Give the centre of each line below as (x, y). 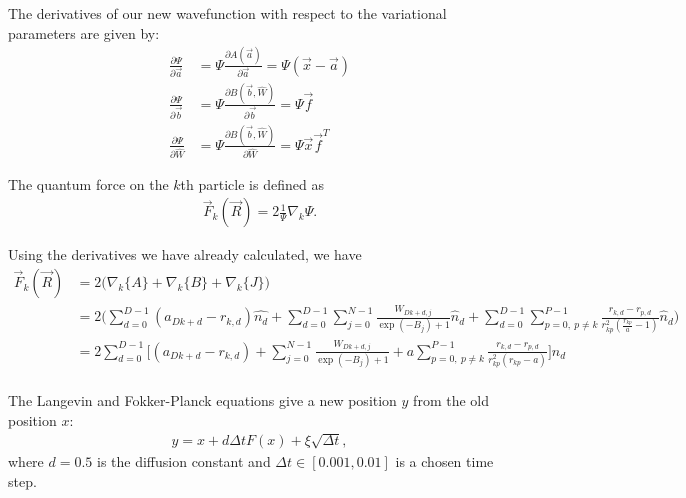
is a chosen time (444, 461)
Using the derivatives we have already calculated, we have (185, 254)
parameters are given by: (84, 32)
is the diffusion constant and (183, 461)
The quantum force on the (88, 183)
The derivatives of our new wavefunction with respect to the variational (227, 13)
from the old (451, 400)
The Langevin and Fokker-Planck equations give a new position (202, 400)
